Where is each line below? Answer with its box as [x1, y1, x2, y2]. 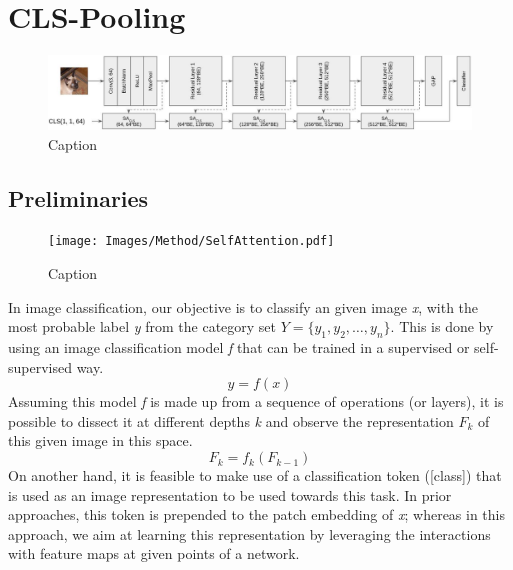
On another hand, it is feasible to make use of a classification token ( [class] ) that [8, 465, 502, 486]
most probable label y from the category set [8, 316, 277, 337]
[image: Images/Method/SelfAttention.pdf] [48, 234, 335, 249]
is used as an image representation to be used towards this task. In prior [8, 484, 452, 505]
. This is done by [390, 316, 494, 337]
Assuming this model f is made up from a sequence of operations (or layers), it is [8, 391, 504, 412]
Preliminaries [8, 182, 149, 213]
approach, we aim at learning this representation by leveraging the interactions [8, 523, 491, 544]
